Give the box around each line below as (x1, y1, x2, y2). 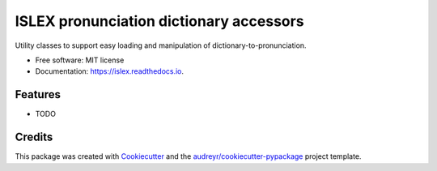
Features (15, 88, 61, 101)
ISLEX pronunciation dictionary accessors (15, 12, 304, 30)
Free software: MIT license (35, 55, 125, 65)
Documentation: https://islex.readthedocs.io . (35, 66, 185, 76)
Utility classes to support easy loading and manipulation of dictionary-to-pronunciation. (15, 41, 307, 50)
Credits (15, 130, 53, 144)
